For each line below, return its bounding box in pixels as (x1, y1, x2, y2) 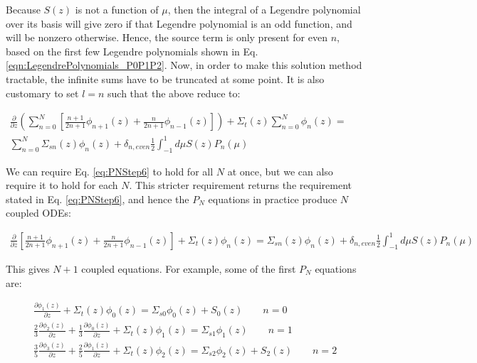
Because (6, 2, 41, 16)
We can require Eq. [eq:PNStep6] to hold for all (6, 163, 214, 178)
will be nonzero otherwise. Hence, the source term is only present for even (6, 30, 327, 45)
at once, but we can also (227, 163, 333, 178)
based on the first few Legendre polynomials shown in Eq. (6, 43, 258, 58)
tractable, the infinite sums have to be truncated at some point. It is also (6, 71, 325, 86)
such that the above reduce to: (108, 85, 241, 100)
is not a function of (75, 2, 159, 16)
